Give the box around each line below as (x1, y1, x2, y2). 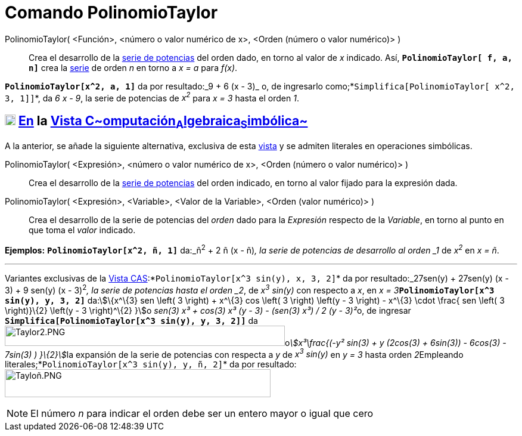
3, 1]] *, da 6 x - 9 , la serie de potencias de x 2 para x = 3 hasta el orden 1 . (5, 91, 299, 103)
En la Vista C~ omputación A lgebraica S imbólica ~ (18, 113, 308, 131)
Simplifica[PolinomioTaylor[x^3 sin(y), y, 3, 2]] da (5, 315, 258, 326)
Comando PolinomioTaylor (5, 2, 218, 23)
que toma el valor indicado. (29, 225, 136, 236)
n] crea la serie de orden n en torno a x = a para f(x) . (29, 62, 238, 73)
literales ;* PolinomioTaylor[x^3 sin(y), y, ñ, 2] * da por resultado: (5, 359, 297, 370)
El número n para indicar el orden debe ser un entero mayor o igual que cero (30, 407, 374, 420)
